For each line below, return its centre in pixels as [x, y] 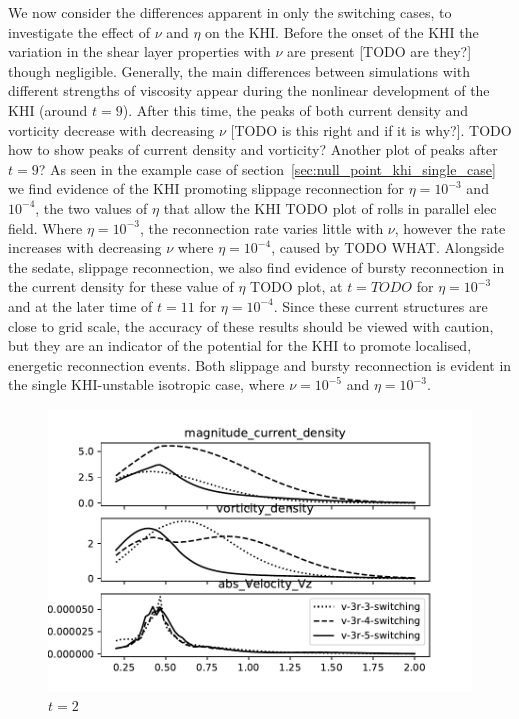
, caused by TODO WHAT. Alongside [388, 247]
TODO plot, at [296, 286]
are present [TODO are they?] [379, 51]
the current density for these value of [121, 286]
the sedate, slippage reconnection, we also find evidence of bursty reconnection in [256, 266]
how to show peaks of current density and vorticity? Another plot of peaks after [253, 149]
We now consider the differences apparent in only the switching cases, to [230, 12]
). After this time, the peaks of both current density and [295, 109]
